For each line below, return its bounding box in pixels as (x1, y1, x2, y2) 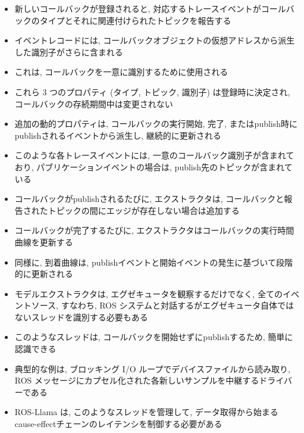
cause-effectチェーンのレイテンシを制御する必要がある (14, 418, 222, 430)
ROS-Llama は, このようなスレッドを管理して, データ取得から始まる (14, 406, 278, 418)
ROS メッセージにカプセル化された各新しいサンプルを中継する (14, 374, 259, 387)
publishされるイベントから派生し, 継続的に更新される (14, 129, 221, 141)
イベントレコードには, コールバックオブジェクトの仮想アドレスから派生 (14, 34, 295, 46)
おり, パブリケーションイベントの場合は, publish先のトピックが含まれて (14, 160, 293, 173)
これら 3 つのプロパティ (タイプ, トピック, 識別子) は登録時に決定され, (14, 85, 290, 98)
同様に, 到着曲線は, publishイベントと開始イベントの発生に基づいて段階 (14, 256, 293, 268)
